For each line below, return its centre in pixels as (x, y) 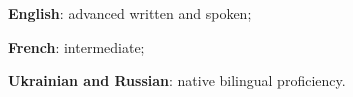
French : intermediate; (76, 46)
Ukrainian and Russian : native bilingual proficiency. (177, 80)
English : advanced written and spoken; (130, 13)
